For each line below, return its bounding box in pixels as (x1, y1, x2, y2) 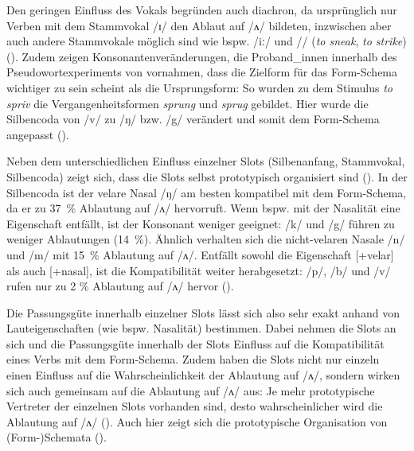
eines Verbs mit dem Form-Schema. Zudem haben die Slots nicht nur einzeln (6, 351, 380, 367)
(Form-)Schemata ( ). (6, 429, 107, 445)
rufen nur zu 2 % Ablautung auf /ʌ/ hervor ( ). (6, 278, 234, 294)
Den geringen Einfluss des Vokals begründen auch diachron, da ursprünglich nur (6, 2, 397, 17)
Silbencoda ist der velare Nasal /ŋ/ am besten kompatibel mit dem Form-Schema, (6, 184, 407, 200)
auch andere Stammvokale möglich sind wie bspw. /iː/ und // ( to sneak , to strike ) (6, 33, 407, 49)
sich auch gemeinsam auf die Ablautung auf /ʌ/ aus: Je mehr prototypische (6, 382, 375, 399)
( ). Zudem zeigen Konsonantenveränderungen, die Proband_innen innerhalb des (6, 48, 397, 64)
